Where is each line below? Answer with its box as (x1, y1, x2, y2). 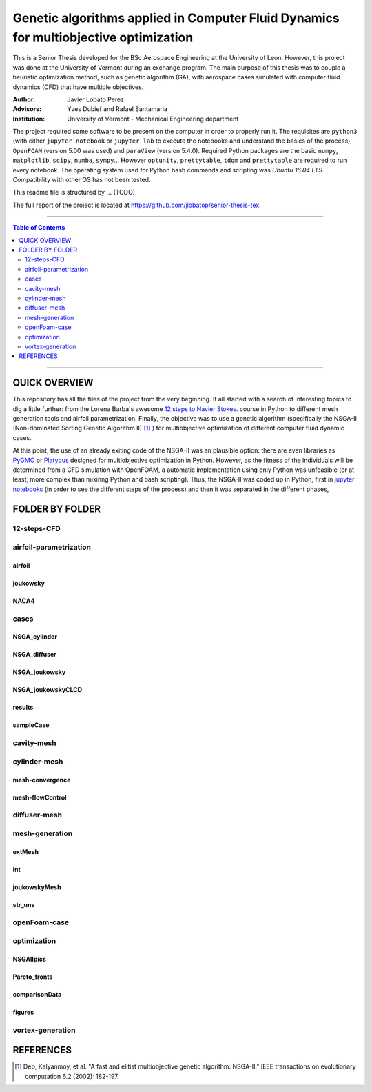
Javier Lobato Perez (67, 95, 124, 103)
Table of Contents (12, 224, 65, 232)
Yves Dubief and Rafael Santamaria (67, 105, 168, 113)
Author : (12, 95, 36, 103)
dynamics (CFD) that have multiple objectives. (12, 83, 144, 91)
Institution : (12, 115, 45, 123)
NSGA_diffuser (12, 651, 56, 659)
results (12, 704, 34, 712)
